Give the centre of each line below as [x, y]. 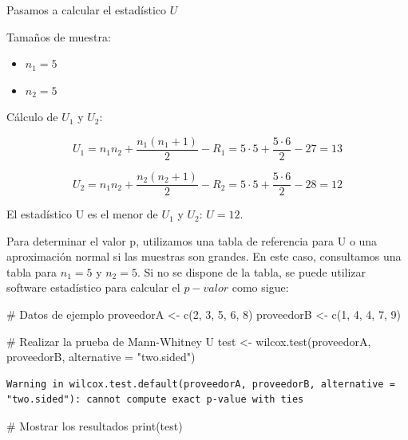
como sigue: [260, 287]
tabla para [32, 271]
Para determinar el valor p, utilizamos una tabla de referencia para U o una [192, 240]
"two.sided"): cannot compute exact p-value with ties [155, 400]
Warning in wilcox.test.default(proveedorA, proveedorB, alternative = [201, 384]
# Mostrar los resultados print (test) [95, 426]
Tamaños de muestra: [59, 36]
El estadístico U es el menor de [82, 214]
